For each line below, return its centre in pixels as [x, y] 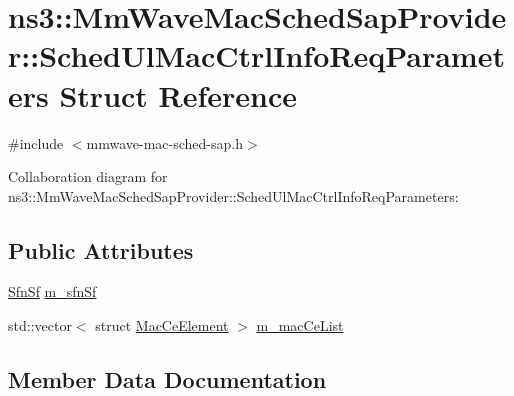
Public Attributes [101, 249]
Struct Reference [178, 94]
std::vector [40, 325]
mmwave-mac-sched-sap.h [164, 142]
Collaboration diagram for [88, 176]
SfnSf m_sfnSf [52, 291]
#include [36, 142]
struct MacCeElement [162, 325]
